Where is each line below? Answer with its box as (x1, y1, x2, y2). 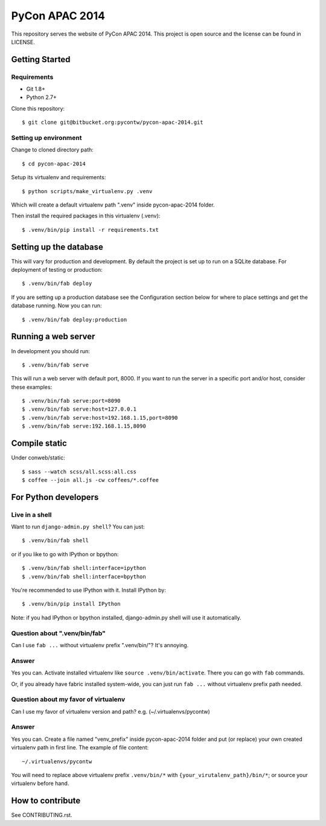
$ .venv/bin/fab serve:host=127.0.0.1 (22, 406, 137, 413)
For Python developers (11, 492, 99, 502)
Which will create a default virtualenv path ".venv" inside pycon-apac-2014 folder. (11, 201, 215, 208)
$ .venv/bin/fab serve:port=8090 (22, 397, 121, 405)
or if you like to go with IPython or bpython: (11, 550, 119, 558)
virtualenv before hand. (11, 780, 69, 787)
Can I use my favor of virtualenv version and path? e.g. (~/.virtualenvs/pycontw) (11, 708, 211, 715)
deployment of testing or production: (11, 266, 103, 274)
